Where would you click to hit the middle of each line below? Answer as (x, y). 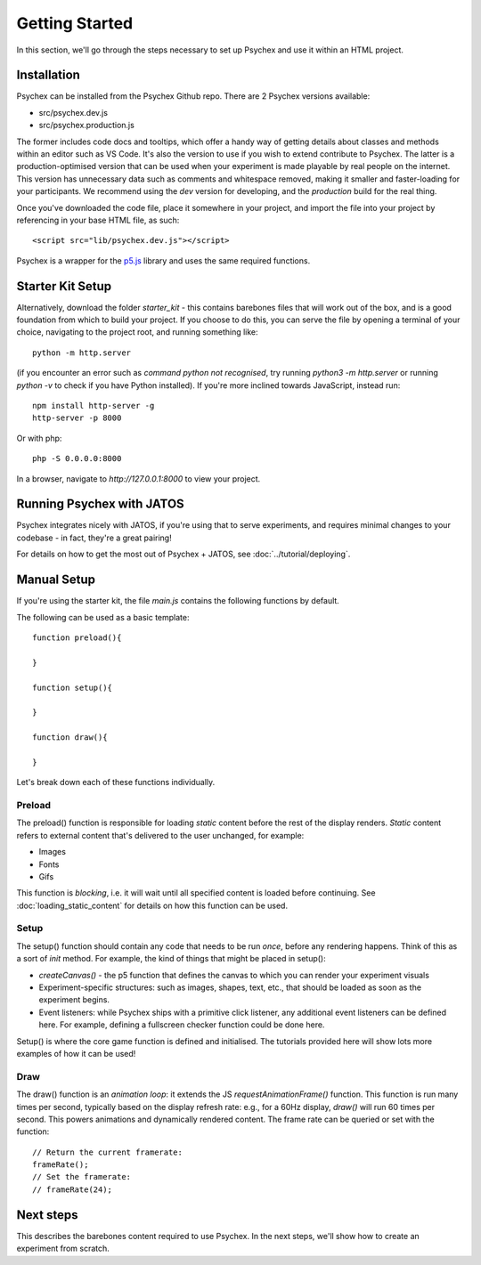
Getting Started (75, 23)
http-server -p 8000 (77, 418)
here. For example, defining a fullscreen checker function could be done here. (182, 1025)
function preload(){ (77, 637)
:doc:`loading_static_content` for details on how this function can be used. (152, 905)
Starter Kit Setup (64, 286)
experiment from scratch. (63, 1249)
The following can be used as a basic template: (103, 617)
